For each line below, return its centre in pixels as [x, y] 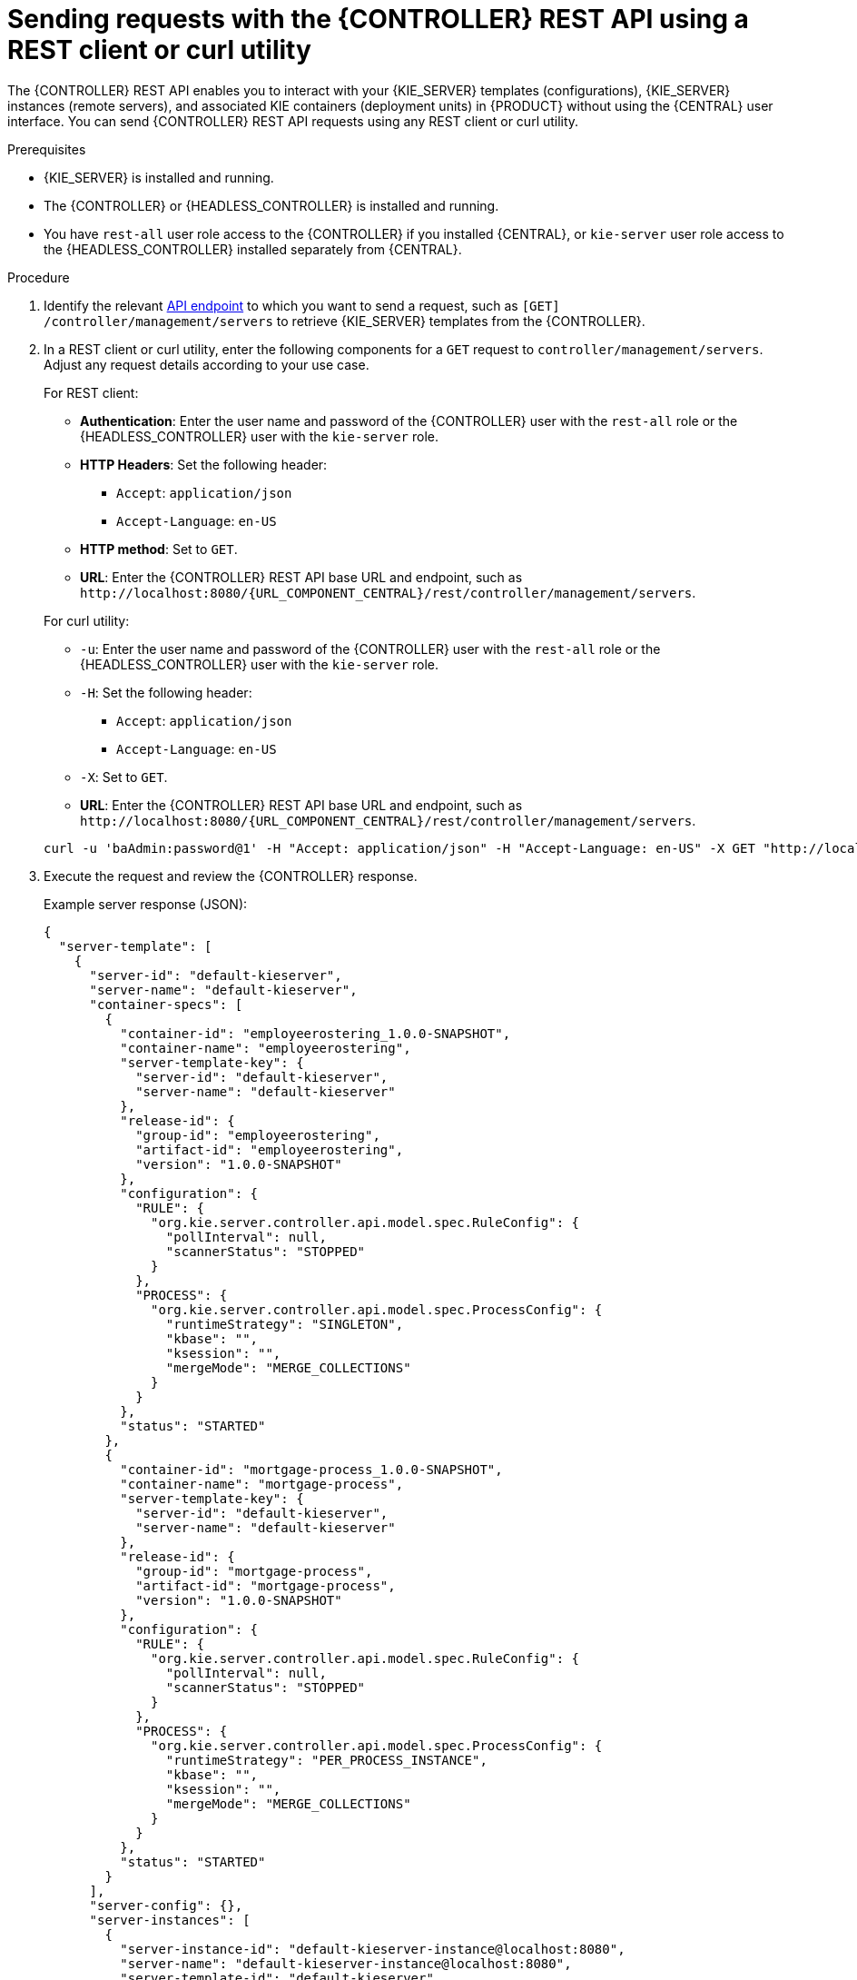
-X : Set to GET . [124, 777]
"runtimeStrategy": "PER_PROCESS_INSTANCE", [326, 1760]
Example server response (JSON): [146, 904]
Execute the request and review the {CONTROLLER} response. [231, 876]
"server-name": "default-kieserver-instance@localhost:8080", [346, 1963]
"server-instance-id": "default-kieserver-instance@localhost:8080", [373, 1949]
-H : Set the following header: [166, 692]
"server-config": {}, [166, 1905]
